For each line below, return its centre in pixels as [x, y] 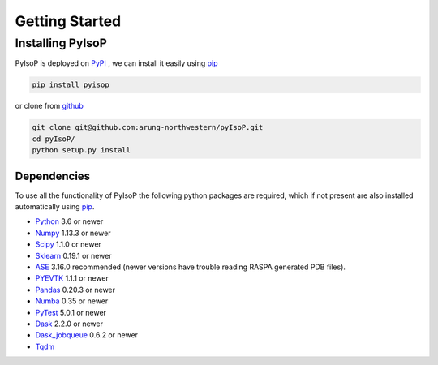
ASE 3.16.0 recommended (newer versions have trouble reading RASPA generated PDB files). [191, 267]
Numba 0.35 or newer [72, 301]
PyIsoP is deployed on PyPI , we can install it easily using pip [116, 63]
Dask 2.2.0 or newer [69, 324]
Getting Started [68, 21]
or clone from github [49, 106]
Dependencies [53, 176]
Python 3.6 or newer [69, 221]
